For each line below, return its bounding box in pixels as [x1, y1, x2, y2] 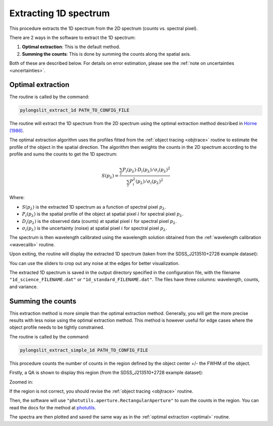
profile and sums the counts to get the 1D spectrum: [9, 151, 117, 157]
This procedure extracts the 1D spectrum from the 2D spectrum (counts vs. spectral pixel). [9, 25, 198, 31]
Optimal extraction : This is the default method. [22, 44, 121, 50]
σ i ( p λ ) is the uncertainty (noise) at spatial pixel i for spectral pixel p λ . [22, 225, 167, 233]
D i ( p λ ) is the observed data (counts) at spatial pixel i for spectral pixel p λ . [22, 218, 177, 225]
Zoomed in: [9, 379, 33, 385]
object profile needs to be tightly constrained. [9, 324, 105, 330]
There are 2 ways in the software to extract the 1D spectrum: [9, 34, 136, 41]
